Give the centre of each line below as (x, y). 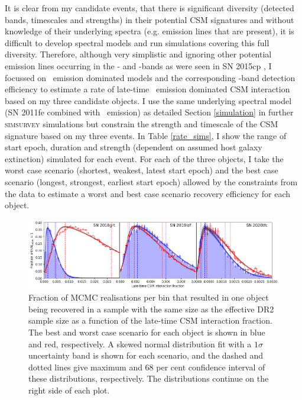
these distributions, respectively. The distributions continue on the (149, 378)
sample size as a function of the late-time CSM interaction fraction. (150, 320)
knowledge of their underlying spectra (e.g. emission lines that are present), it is (150, 31)
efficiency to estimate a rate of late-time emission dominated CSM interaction (147, 89)
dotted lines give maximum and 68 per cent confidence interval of (147, 367)
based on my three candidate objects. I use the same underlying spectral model (148, 100)
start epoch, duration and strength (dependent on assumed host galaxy (134, 147)
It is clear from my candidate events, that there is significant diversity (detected (150, 8)
